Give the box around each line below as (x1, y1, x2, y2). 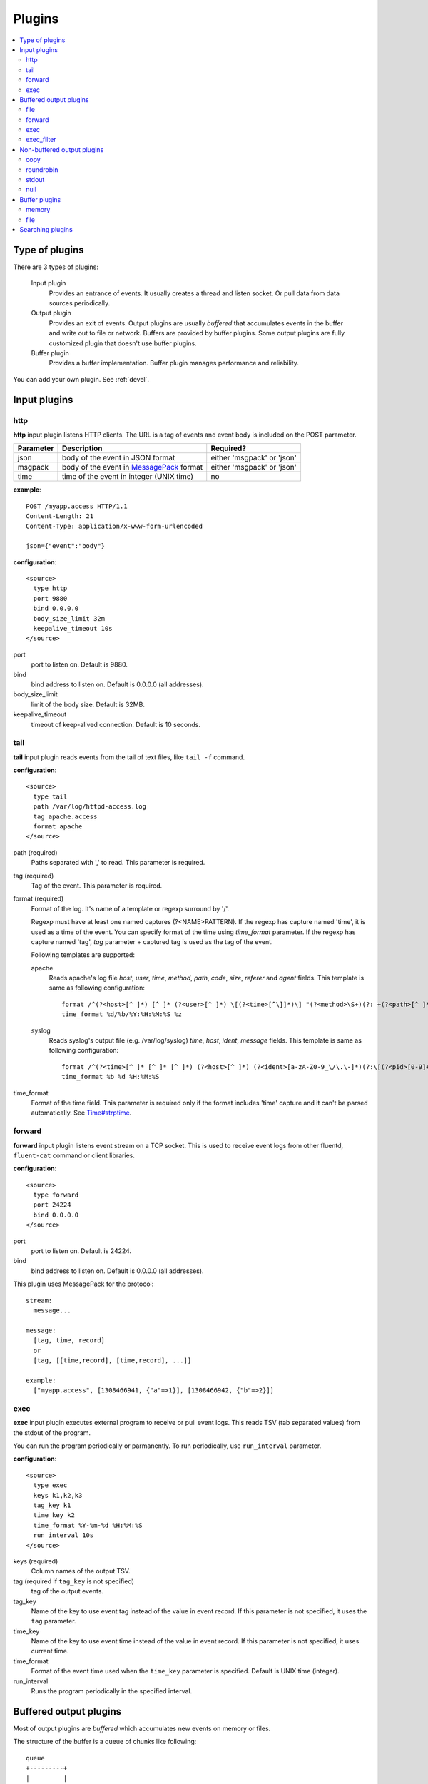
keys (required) (13, 1556, 58, 1566)
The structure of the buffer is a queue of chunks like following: (13, 1738, 197, 1746)
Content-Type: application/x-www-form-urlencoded (26, 522, 203, 530)
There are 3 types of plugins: (13, 263, 99, 271)
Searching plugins (19, 225, 73, 233)
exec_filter (26, 136, 56, 144)
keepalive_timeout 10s (33, 624, 113, 633)
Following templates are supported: (31, 951, 136, 959)
